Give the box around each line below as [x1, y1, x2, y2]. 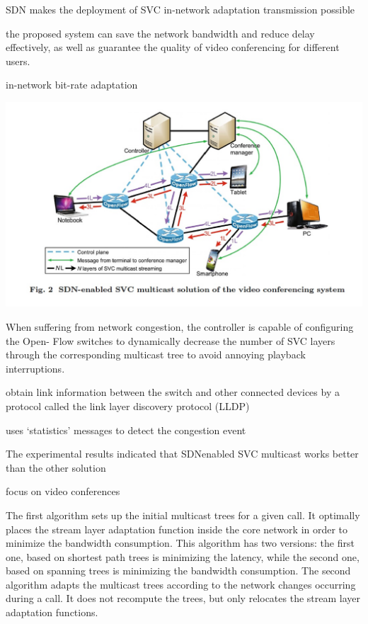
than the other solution [6, 460, 106, 475]
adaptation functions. [6, 605, 98, 620]
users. [6, 53, 30, 68]
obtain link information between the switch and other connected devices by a [6, 385, 340, 399]
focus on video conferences [6, 484, 120, 499]
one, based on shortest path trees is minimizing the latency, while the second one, [6, 549, 360, 564]
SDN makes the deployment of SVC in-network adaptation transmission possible [6, 2, 355, 16]
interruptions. [6, 361, 65, 375]
